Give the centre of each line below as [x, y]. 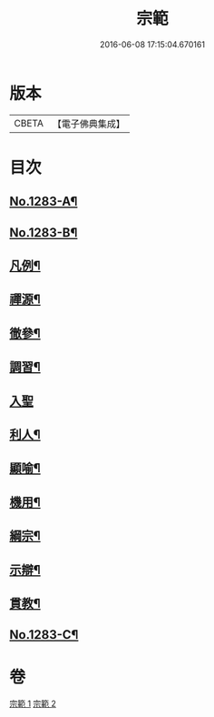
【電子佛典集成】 [88, 124]
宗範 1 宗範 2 [33, 704]
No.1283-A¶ [44, 202]
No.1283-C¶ [44, 635]
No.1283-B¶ [44, 232]
